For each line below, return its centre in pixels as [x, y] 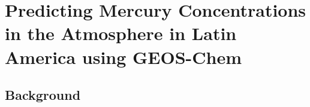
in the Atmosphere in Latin [121, 33]
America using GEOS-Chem [124, 56]
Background [43, 95]
